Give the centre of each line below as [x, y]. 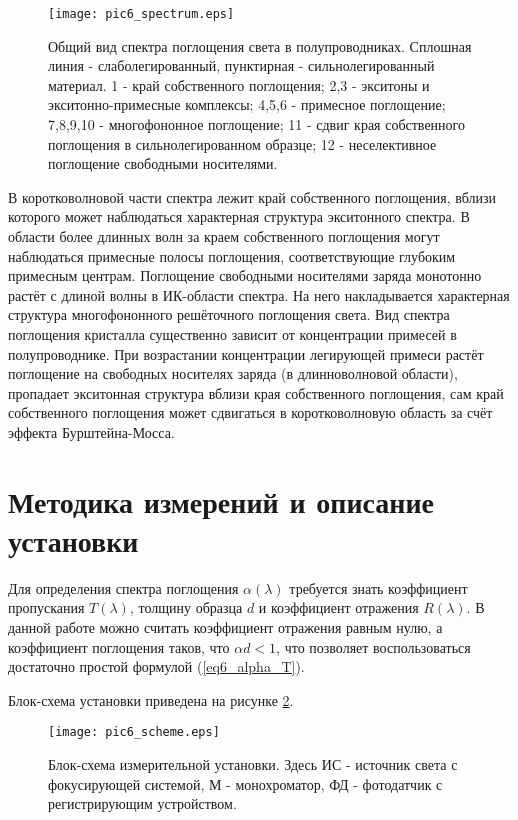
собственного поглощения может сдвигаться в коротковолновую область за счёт [250, 412]
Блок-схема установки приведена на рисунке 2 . [151, 699]
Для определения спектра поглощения [123, 587]
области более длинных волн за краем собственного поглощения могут [224, 236]
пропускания [46, 607]
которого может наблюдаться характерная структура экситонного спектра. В [239, 216]
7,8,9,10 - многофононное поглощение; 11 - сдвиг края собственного [256, 124]
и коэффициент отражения [338, 607]
